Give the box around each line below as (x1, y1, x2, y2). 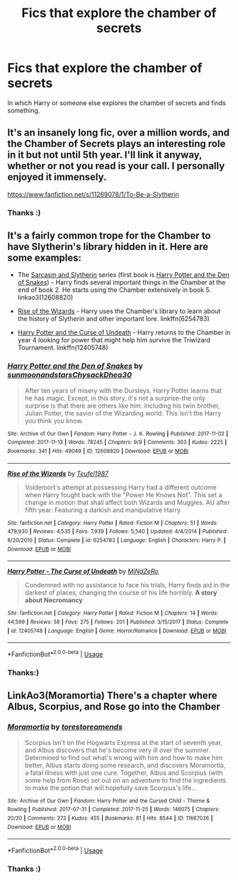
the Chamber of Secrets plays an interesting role (7, 138, 226, 150)
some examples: (7, 252, 82, 264)
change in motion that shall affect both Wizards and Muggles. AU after (24, 498, 230, 506)
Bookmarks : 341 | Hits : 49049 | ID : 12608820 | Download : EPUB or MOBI (7, 447, 189, 455)
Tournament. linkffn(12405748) (17, 343, 108, 352)
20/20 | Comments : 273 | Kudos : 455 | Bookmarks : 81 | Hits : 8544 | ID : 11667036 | (7, 815, 213, 822)
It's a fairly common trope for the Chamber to (7, 229, 211, 242)
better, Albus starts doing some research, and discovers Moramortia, (24, 761, 226, 769)
